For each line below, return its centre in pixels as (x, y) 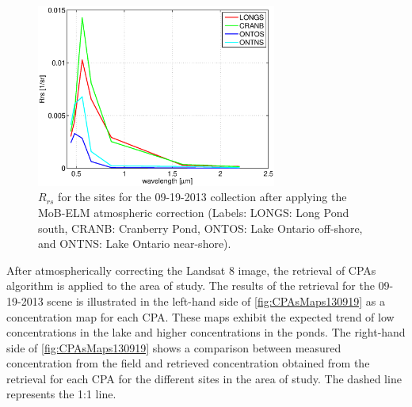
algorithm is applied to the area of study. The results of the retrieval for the (191, 285)
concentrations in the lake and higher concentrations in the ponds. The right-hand (206, 332)
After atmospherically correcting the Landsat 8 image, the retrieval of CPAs (191, 270)
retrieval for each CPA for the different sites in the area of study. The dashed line (204, 378)
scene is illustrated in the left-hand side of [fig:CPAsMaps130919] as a (216, 300)
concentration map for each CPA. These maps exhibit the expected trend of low (200, 316)
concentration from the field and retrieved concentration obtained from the (188, 363)
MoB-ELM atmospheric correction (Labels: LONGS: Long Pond (194, 212)
